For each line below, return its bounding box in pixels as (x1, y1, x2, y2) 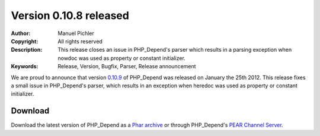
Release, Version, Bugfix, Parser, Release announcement (57, 63, 196, 70)
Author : (11, 30, 31, 37)
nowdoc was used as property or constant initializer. (57, 54, 186, 62)
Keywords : (11, 63, 39, 70)
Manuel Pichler (57, 30, 94, 37)
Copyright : (11, 37, 39, 45)
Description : (11, 46, 43, 53)
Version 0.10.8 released (11, 9, 130, 22)
